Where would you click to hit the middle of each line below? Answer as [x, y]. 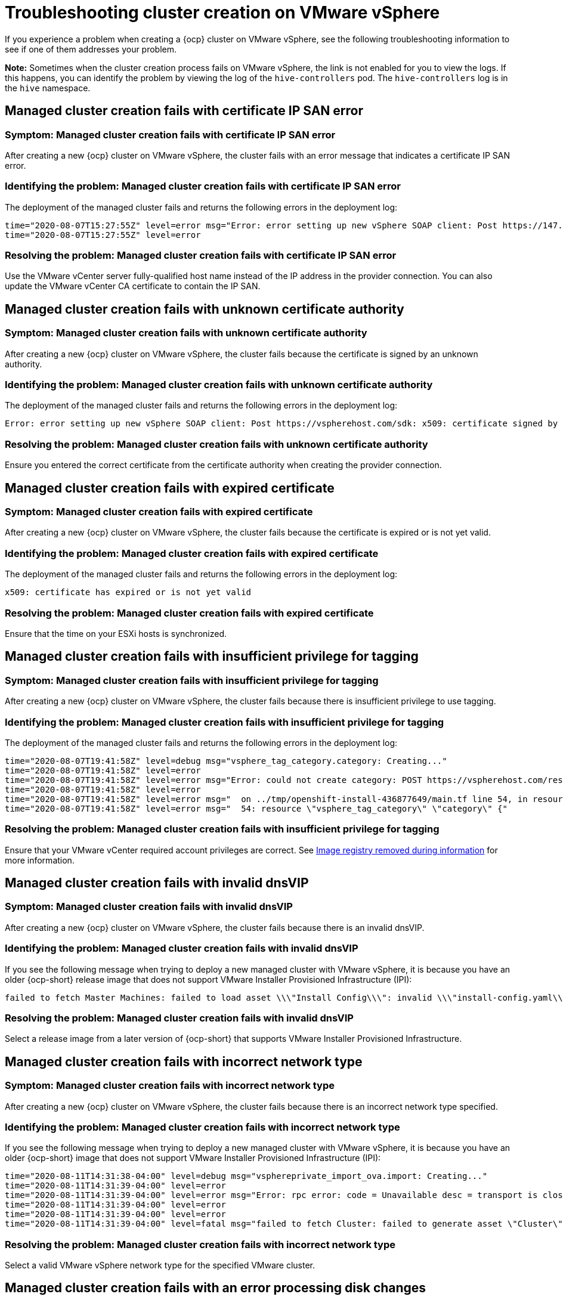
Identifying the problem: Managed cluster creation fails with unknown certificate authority [219, 385]
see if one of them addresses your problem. [91, 49]
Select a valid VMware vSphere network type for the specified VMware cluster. [160, 1265]
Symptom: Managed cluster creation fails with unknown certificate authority [186, 333]
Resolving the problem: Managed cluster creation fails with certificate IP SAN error [201, 256]
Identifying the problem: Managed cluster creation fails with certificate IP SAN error [203, 186]
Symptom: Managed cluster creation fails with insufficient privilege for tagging [192, 680]
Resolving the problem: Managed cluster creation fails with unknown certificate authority [216, 444]
